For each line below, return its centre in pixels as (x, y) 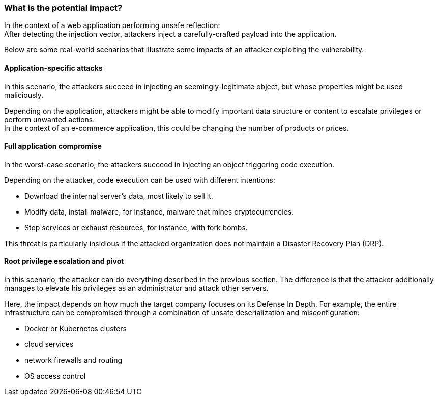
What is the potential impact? (63, 8)
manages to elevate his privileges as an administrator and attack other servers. (136, 288)
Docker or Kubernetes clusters (76, 329)
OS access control (55, 376)
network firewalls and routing (74, 360)
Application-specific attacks (53, 68)
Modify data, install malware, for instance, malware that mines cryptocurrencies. (159, 211)
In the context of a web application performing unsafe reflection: (112, 25)
